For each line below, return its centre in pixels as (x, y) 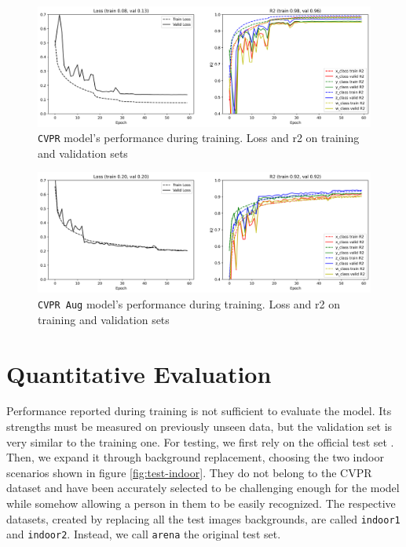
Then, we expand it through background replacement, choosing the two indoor (195, 457)
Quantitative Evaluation (139, 373)
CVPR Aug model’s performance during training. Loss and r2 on (189, 304)
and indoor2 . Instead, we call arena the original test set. (144, 534)
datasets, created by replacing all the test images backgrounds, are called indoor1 (203, 518)
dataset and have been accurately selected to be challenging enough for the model (203, 488)
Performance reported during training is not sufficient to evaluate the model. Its (199, 411)
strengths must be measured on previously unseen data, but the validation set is (199, 427)
